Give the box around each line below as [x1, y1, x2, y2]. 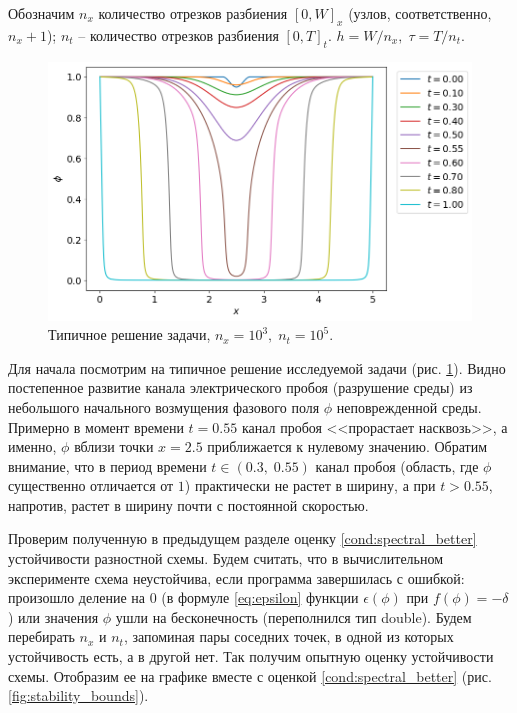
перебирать [8, 626, 75, 647]
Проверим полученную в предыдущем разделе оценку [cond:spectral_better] [8, 528, 477, 549]
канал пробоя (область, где [315, 455, 479, 476]
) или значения [8, 606, 99, 627]
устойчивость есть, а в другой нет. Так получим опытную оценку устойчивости [8, 646, 494, 667]
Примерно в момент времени [8, 416, 184, 437]
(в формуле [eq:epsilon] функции [161, 587, 359, 608]
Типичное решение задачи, [48, 324, 211, 345]
